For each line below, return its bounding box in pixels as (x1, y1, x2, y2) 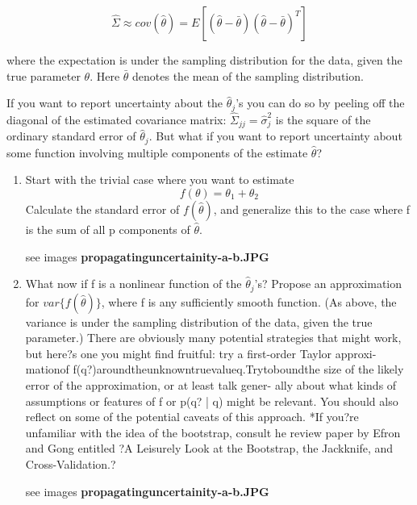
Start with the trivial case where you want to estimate (25, 171, 294, 188)
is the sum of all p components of (25, 220, 190, 237)
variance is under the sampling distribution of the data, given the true (25, 313, 373, 330)
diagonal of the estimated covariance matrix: (6, 111, 227, 127)
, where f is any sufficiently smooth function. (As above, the (101, 293, 397, 310)
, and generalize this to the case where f (213, 200, 411, 217)
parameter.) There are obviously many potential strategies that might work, (25, 329, 402, 346)
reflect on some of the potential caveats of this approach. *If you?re (25, 408, 359, 425)
